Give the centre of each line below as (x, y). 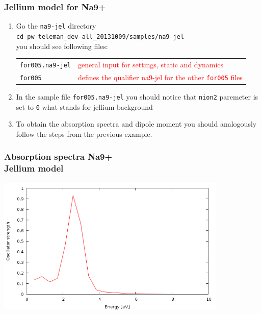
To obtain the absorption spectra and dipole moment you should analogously (136, 124)
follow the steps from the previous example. (84, 134)
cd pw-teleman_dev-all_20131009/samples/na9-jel (100, 37)
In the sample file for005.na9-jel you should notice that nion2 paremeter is (137, 96)
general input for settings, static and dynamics (151, 64)
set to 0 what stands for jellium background (84, 106)
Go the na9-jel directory (56, 26)
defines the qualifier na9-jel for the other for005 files (160, 77)
